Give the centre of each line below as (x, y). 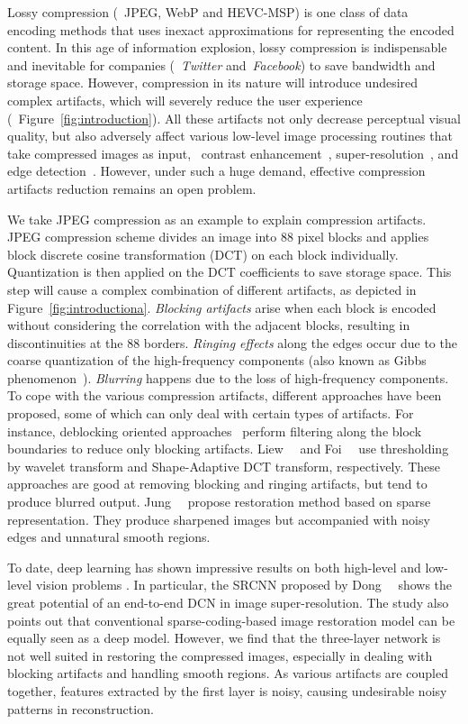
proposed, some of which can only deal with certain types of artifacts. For (211, 413)
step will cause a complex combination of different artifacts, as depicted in (212, 289)
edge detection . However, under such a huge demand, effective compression (216, 171)
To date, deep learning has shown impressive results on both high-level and (214, 567)
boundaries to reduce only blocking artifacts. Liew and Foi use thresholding (228, 449)
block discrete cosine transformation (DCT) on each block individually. (203, 254)
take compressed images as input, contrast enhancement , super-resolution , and (233, 153)
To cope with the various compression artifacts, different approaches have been (225, 395)
